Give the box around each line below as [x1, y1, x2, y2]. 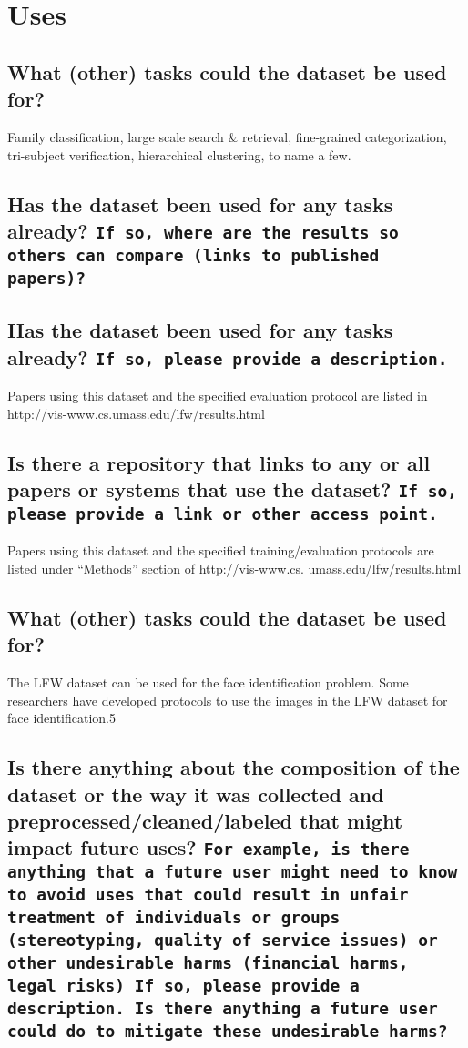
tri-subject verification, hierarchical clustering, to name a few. [7, 145, 351, 164]
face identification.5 [7, 708, 117, 727]
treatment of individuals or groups [7, 908, 341, 928]
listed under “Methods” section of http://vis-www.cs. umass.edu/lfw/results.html [7, 558, 462, 577]
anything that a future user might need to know [7, 862, 458, 882]
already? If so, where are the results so [7, 216, 399, 244]
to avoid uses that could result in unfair [7, 885, 409, 905]
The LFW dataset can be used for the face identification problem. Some [7, 673, 409, 692]
